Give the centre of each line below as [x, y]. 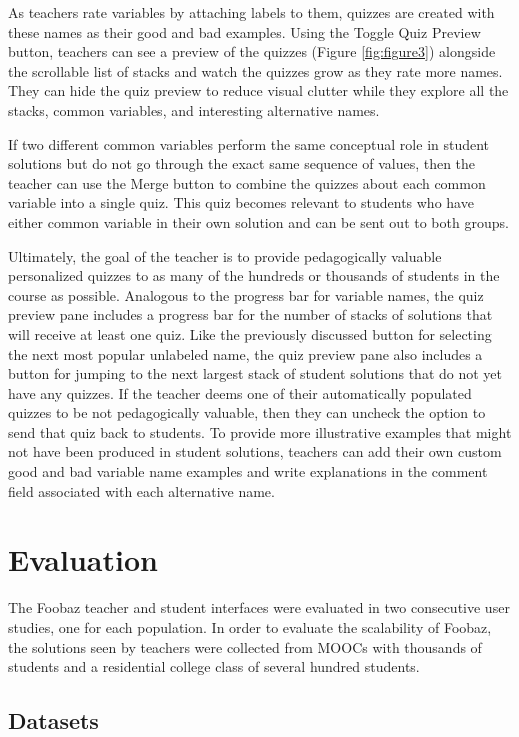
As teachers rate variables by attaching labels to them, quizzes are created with [251, 12]
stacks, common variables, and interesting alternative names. [194, 109]
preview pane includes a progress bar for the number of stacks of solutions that [250, 314]
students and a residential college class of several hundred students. [214, 666]
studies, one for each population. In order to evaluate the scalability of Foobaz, [250, 626]
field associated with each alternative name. [141, 490]
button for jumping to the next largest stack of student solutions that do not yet [255, 373]
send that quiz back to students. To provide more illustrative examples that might [260, 431]
